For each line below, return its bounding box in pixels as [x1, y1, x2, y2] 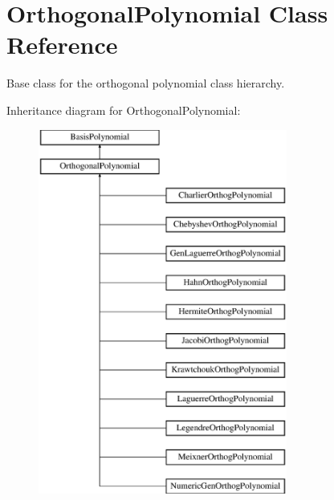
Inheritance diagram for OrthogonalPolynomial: [6, 101, 241, 118]
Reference [6, 28, 118, 61]
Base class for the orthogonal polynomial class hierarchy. [6, 75, 285, 91]
